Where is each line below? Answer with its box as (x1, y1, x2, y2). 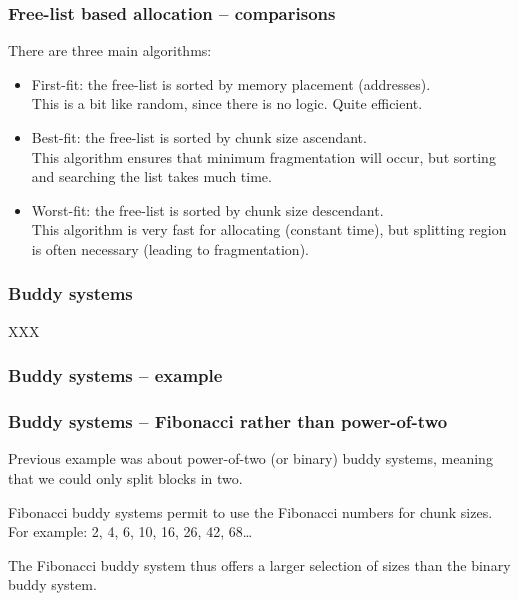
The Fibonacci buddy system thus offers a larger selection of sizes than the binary (8, 554, 511, 575)
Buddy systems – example (8, 363, 223, 388)
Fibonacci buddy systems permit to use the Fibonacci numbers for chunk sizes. (8, 501, 493, 522)
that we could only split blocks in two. (8, 468, 243, 489)
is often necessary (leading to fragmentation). (31, 238, 309, 259)
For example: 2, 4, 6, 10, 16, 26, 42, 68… (8, 521, 253, 542)
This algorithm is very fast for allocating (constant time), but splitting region (31, 219, 507, 240)
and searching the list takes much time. (31, 166, 272, 187)
